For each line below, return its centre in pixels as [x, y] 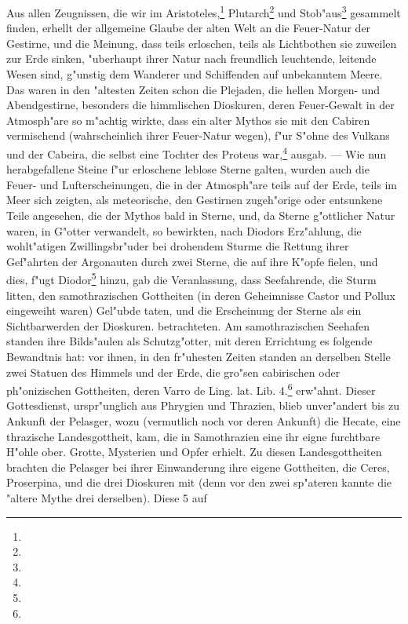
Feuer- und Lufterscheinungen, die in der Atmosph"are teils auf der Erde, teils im [202, 184]
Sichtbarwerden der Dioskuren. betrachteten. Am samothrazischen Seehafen [188, 325]
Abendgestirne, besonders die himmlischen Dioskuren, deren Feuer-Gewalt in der [200, 105]
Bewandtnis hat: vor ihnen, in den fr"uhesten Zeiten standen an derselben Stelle [199, 357]
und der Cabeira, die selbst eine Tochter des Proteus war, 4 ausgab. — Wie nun [197, 153]
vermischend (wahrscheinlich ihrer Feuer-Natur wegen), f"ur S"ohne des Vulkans [198, 135]
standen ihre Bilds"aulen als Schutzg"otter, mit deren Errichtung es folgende [189, 341]
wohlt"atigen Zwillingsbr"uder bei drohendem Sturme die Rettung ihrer [178, 246]
